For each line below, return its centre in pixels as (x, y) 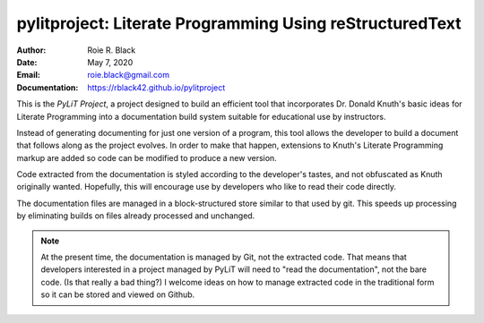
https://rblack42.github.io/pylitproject (156, 87)
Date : (27, 62)
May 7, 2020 (110, 62)
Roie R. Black (112, 50)
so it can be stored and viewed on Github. (118, 294)
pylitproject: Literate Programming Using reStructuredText (239, 23)
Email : (28, 75)
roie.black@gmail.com (129, 75)
